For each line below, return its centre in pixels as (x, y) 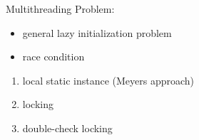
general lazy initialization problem (97, 32)
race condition (53, 56)
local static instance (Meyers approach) (108, 80)
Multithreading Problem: (60, 9)
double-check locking (67, 128)
